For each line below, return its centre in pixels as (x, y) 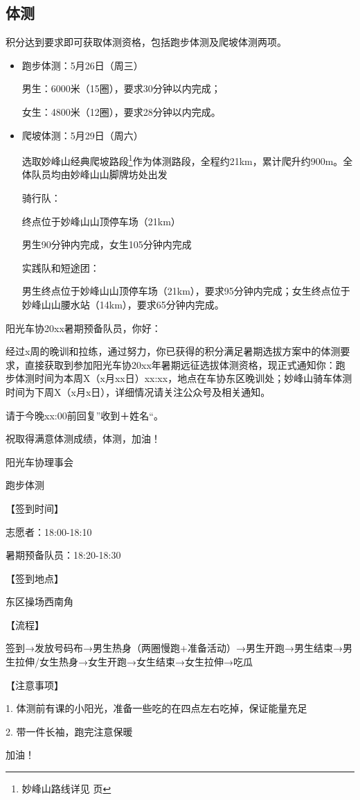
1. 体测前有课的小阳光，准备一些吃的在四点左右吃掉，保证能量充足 (156, 708)
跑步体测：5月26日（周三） (82, 65)
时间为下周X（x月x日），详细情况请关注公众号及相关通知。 (138, 391)
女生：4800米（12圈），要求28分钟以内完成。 (121, 111)
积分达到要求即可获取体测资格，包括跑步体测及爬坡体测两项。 (146, 42)
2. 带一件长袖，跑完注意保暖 (69, 731)
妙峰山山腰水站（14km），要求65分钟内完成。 (123, 304)
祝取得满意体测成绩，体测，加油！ (83, 438)
